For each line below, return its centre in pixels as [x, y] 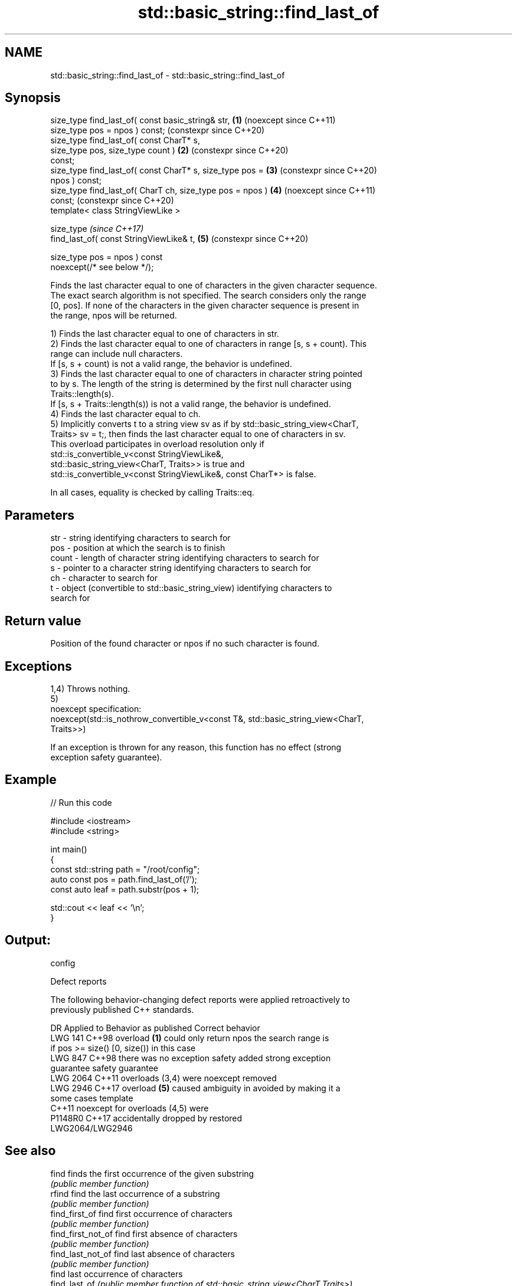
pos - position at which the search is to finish [138, 548]
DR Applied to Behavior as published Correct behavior [155, 1028]
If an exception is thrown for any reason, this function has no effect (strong [196, 747]
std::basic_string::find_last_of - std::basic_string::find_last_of [168, 75]
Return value [43, 621]
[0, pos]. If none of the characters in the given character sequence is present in [205, 306]
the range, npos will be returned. [114, 316]
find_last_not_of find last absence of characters [143, 1254]
